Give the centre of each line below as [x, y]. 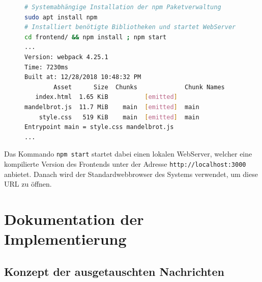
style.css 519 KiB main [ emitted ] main [119, 117]
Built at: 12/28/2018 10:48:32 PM [83, 77]
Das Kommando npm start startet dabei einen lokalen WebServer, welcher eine [128, 154]
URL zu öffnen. [28, 184]
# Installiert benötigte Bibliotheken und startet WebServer [130, 27]
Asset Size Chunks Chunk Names [139, 87]
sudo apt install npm [61, 17]
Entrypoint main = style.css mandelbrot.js [99, 127]
